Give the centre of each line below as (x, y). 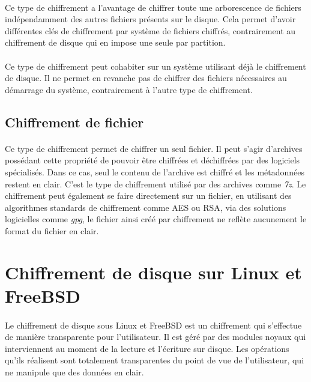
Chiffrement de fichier (74, 122)
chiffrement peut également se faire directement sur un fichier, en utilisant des (148, 196)
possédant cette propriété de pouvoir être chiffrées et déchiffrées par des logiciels (152, 160)
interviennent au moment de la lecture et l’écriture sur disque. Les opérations (147, 348)
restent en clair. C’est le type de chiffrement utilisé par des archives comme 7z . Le (155, 183)
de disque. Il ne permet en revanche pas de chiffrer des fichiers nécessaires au (146, 78)
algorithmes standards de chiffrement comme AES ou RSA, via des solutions (146, 207)
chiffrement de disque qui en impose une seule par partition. (115, 42)
